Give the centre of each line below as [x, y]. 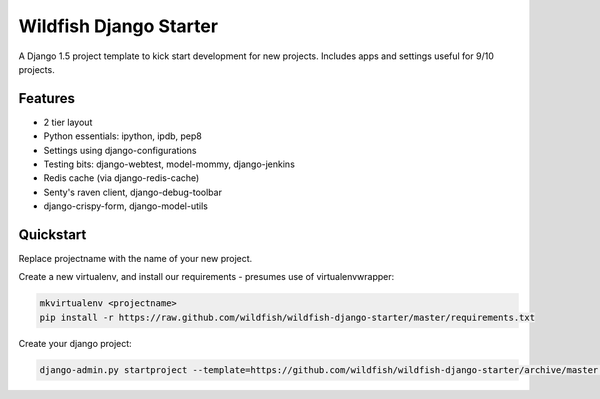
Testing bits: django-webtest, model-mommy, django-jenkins [169, 164]
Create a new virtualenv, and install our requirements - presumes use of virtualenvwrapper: [206, 277]
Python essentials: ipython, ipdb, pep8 [122, 136]
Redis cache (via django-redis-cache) [121, 178]
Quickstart [52, 234]
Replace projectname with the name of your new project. [135, 259]
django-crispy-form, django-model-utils [126, 206]
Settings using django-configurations [120, 150]
